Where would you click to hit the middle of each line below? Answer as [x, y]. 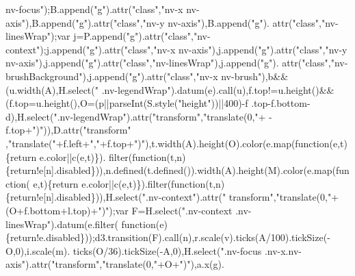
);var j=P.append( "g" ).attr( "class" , [122, 36]
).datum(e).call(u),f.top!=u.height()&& [252, 89]
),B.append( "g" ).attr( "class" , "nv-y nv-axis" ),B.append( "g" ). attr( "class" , [173, 22]
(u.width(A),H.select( [50, 89]
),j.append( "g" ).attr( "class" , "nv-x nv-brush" [172, 76]
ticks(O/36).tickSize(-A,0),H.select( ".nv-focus [167, 250]
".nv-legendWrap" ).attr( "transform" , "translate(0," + [160, 116]
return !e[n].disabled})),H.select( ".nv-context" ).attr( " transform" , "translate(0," [171, 197]
